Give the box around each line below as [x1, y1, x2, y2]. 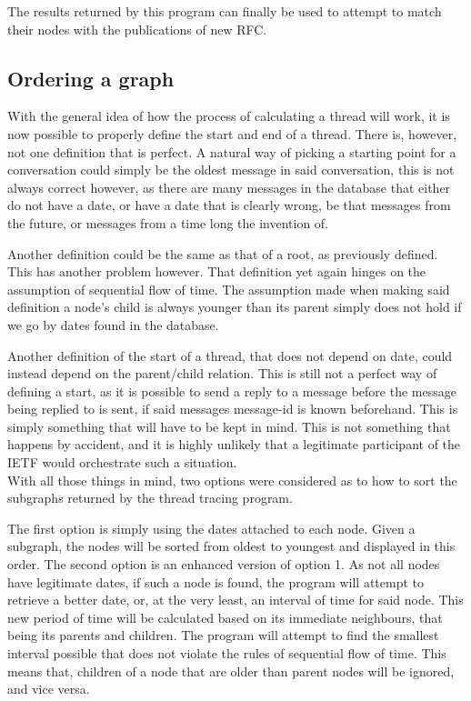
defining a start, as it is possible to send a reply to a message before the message [7, 381, 456, 400]
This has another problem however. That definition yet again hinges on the [7, 262, 426, 281]
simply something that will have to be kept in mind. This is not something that [7, 416, 451, 436]
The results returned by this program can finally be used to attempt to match [7, 2, 442, 20]
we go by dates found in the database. [7, 315, 219, 334]
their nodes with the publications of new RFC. [7, 19, 267, 38]
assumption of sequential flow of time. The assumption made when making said [7, 279, 450, 298]
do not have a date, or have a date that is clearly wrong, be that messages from [7, 195, 451, 215]
